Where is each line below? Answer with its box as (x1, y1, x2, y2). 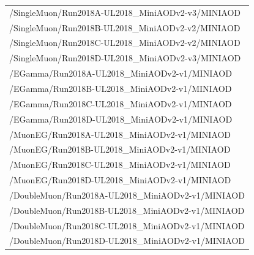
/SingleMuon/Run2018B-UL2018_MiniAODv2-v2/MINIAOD (9, 21, 241, 34)
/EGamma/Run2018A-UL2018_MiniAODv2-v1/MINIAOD (9, 67, 232, 80)
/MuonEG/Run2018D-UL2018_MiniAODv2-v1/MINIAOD (9, 173, 231, 186)
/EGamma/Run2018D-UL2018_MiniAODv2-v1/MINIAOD (9, 112, 233, 125)
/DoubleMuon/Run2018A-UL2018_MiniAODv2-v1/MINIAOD (9, 188, 245, 201)
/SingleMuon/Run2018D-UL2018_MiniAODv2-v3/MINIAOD (9, 51, 241, 64)
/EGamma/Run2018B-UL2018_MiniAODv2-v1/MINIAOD (9, 82, 232, 94)
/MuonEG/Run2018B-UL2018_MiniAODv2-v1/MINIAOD (9, 143, 231, 156)
